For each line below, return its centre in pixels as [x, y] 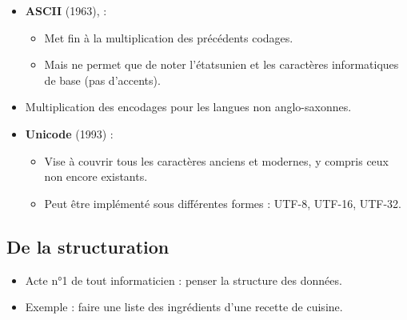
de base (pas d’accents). [102, 80]
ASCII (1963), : [66, 10]
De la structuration [88, 246]
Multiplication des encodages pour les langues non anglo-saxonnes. [188, 107]
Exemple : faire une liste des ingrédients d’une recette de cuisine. [184, 307]
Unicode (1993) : [69, 133]
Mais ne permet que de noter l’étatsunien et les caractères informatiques [221, 64]
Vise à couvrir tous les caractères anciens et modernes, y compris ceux [217, 160]
